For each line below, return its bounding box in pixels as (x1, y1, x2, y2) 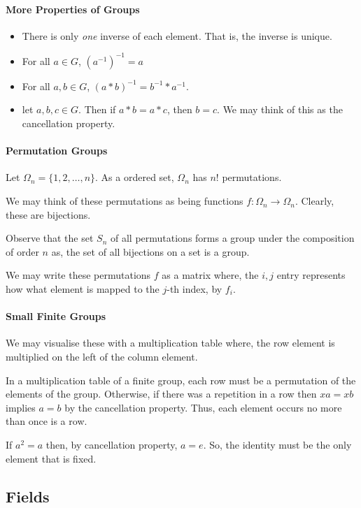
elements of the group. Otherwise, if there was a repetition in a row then (6, 386, 317, 401)
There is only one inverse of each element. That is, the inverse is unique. (22, 28, 332, 43)
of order (6, 244, 39, 259)
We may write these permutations (6, 268, 151, 282)
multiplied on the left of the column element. (6, 349, 198, 364)
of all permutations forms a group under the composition (110, 231, 355, 245)
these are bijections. (6, 207, 91, 222)
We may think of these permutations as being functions (6, 194, 243, 208)
